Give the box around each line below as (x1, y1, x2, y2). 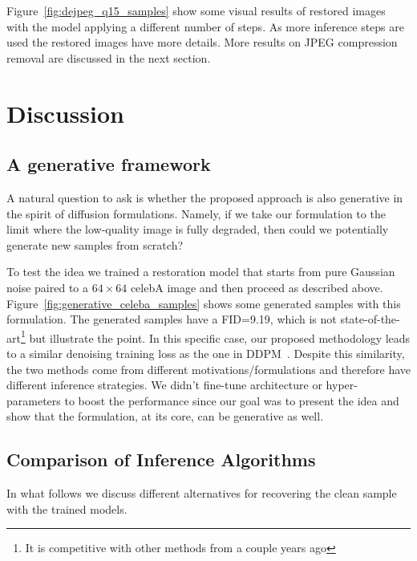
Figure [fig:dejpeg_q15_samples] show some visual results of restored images (6, 2, 386, 18)
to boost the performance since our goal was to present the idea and (64, 392, 399, 409)
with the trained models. (6, 500, 128, 517)
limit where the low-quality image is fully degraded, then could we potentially (6, 221, 389, 238)
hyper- (326, 376, 358, 393)
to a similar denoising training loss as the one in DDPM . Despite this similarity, (6, 344, 405, 361)
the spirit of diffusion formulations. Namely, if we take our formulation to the (6, 205, 386, 222)
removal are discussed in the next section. (6, 49, 211, 66)
